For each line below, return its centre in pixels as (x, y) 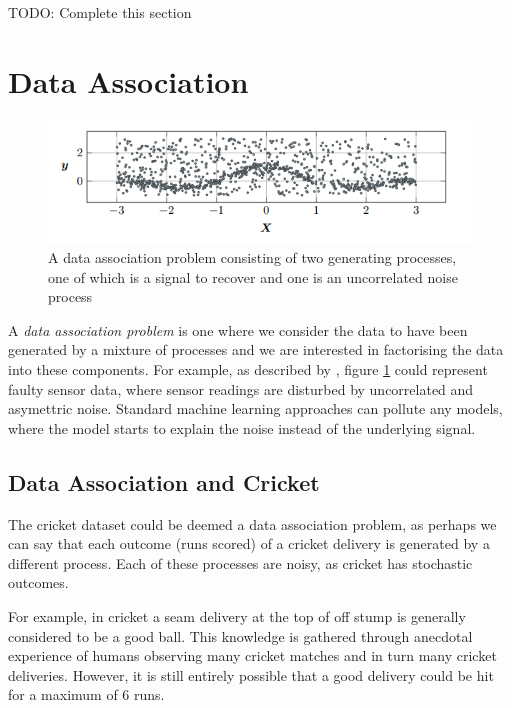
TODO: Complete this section (100, 12)
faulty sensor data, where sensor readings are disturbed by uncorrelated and (241, 388)
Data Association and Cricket (164, 481)
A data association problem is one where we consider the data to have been (238, 329)
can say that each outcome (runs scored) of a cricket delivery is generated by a (249, 543)
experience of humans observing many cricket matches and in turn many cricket (252, 655)
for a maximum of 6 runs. (86, 694)
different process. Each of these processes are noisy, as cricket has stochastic (240, 562)
